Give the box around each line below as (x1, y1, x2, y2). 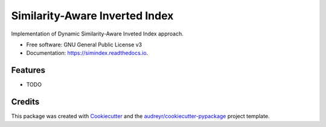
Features (11, 65, 45, 75)
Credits (11, 97, 40, 107)
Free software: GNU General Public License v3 (26, 41, 142, 48)
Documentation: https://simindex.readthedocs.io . (26, 49, 149, 57)
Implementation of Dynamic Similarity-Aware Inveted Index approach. (11, 30, 184, 37)
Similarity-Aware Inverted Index (11, 9, 174, 22)
